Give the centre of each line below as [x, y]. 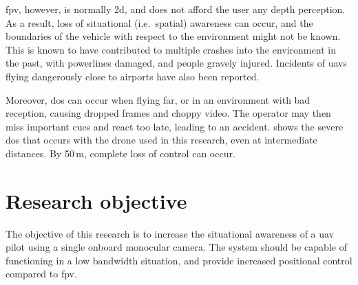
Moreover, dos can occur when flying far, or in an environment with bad [158, 99]
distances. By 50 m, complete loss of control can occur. [120, 153]
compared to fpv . [41, 274]
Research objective [96, 200]
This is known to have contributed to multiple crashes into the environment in [171, 49]
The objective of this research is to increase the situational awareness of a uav [170, 233]
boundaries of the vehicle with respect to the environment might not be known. [173, 36]
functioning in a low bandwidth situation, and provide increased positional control [179, 260]
